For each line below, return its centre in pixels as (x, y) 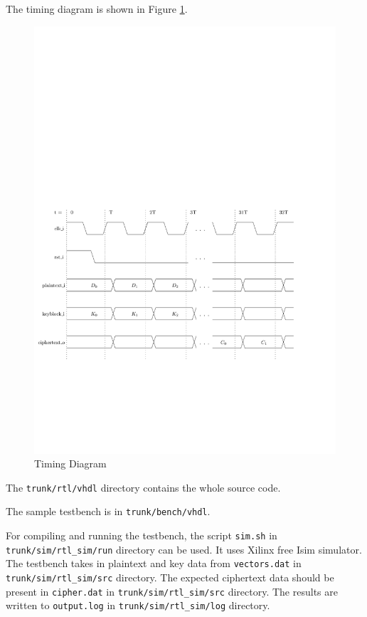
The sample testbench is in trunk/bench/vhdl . (108, 511)
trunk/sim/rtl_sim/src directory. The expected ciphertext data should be (170, 577)
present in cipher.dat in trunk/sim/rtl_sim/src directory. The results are (172, 591)
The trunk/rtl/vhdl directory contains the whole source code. (143, 487)
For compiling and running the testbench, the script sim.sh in (142, 535)
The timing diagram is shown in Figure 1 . (97, 9)
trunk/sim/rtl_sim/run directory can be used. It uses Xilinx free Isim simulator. (184, 549)
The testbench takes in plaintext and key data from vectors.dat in (154, 563)
